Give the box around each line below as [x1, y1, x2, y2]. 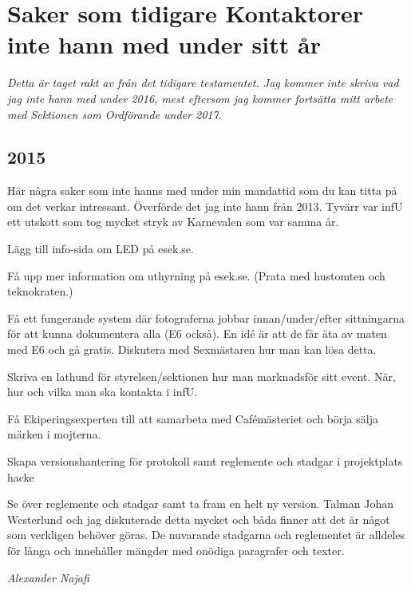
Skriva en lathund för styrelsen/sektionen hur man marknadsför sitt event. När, [7, 367, 396, 384]
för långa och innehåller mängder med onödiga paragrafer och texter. [7, 541, 345, 558]
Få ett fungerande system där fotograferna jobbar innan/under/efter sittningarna [7, 309, 405, 326]
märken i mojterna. [7, 426, 101, 442]
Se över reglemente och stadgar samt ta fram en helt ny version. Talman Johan [7, 495, 393, 512]
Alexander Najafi [7, 569, 89, 585]
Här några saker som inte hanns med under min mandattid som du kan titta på [7, 182, 397, 199]
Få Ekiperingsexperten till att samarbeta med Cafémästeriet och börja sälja [7, 410, 378, 426]
